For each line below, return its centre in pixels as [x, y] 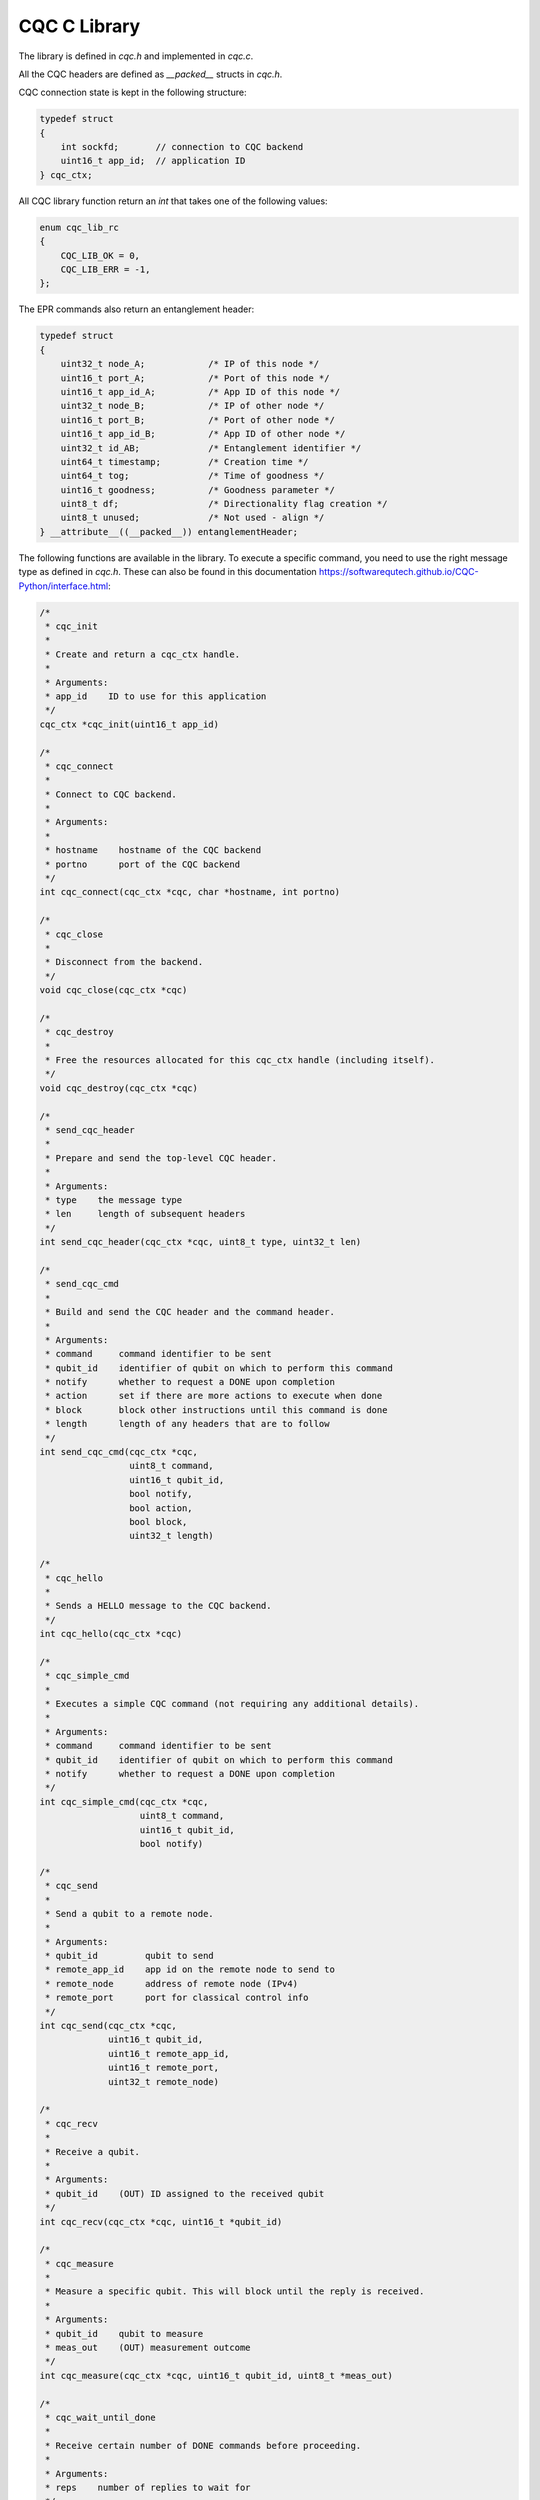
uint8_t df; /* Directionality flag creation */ [224, 504]
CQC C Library [79, 26]
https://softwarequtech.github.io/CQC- [398, 572]
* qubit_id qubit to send [129, 1956]
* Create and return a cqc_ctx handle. [142, 654]
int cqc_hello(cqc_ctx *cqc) [111, 1634]
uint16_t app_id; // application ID [153, 161]
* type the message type [114, 1200]
